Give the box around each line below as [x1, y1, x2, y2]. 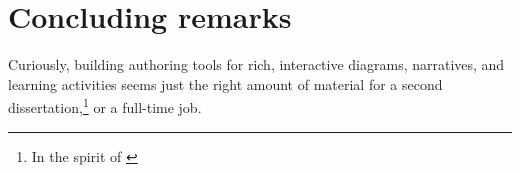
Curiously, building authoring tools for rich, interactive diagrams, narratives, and [8, 54, 505, 75]
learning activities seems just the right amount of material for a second [8, 73, 443, 94]
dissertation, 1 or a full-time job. [8, 94, 202, 117]
